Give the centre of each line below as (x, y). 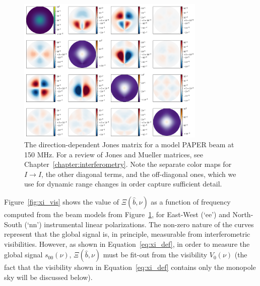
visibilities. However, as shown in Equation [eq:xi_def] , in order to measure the (127, 244)
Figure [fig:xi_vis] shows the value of (61, 202)
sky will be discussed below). (48, 277)
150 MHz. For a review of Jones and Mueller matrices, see (114, 154)
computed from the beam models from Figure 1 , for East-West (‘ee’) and (117, 214)
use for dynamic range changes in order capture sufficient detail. (123, 184)
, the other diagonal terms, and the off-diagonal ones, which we (139, 174)
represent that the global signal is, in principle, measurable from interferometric (127, 234)
